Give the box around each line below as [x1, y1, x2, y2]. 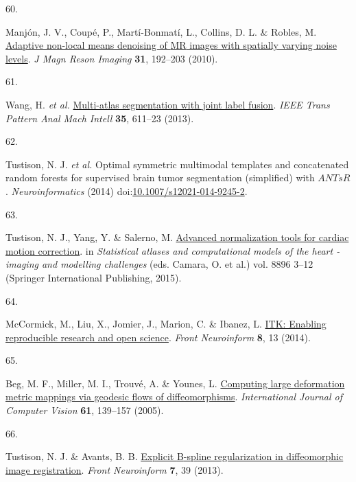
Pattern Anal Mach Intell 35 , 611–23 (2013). [5, 111, 194, 125]
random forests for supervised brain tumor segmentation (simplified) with [5, 170, 315, 185]
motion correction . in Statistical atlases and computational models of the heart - [5, 243, 340, 257]
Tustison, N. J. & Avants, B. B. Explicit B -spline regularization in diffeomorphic [5, 449, 344, 463]
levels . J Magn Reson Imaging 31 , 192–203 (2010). [5, 51, 218, 65]
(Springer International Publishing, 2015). [5, 270, 182, 284]
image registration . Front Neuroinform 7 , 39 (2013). [5, 462, 224, 477]
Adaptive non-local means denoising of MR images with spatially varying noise [5, 38, 337, 52]
